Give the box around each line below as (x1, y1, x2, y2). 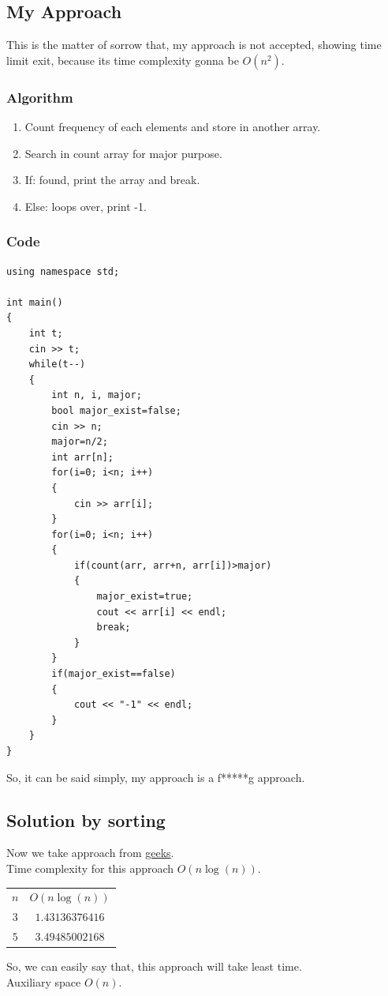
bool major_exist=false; (51, 404, 181, 416)
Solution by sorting (6, 807, 166, 832)
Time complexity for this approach (6, 860, 174, 876)
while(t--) (28, 359, 86, 370)
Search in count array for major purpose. (24, 145, 222, 161)
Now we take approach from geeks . (6, 844, 174, 861)
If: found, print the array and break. (24, 171, 200, 188)
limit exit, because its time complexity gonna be (6, 51, 239, 68)
